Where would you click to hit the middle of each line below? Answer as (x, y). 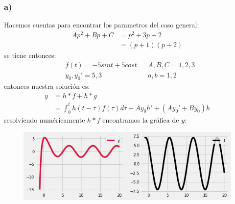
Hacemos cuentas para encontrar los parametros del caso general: (102, 25)
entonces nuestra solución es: (47, 86)
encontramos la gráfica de (141, 120)
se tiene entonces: (30, 55)
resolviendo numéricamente (45, 120)
